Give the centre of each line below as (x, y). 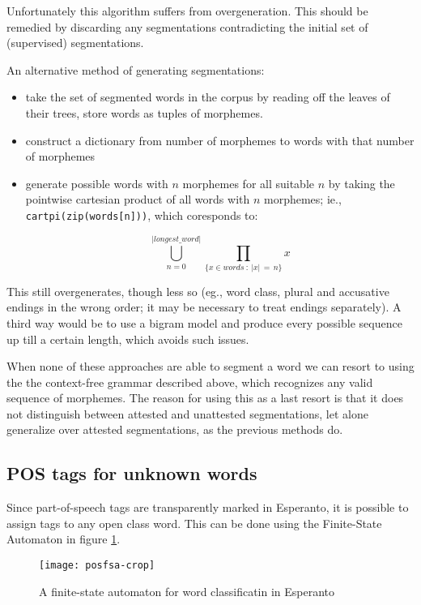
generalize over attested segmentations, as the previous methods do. (175, 429)
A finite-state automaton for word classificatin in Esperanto (187, 591)
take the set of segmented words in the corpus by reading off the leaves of (208, 97)
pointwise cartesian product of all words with (138, 199)
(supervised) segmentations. (75, 43)
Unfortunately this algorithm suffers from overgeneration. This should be (187, 11)
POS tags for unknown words (132, 473)
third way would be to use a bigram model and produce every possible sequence (204, 322)
